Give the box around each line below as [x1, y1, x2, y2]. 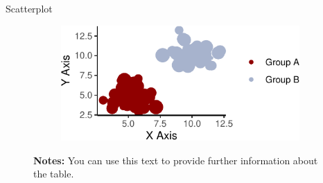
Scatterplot [6, 1, 53, 15]
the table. [33, 166, 74, 181]
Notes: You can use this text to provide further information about [33, 152, 318, 167]
